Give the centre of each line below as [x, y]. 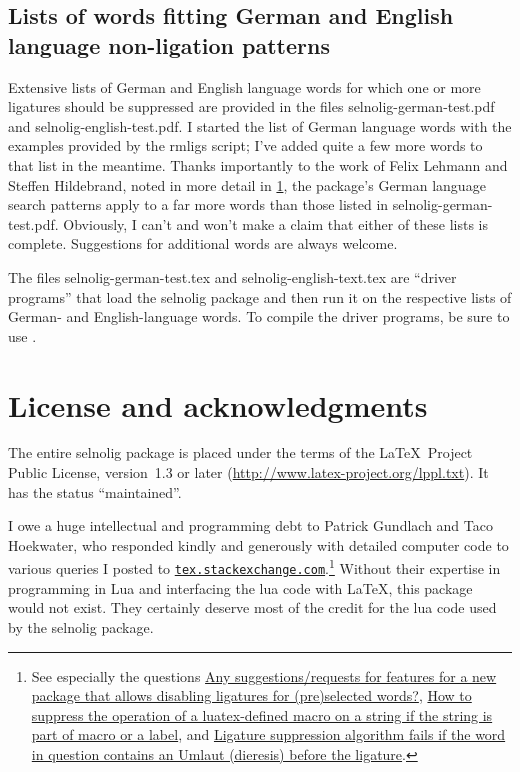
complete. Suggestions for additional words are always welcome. [203, 243]
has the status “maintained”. [95, 491]
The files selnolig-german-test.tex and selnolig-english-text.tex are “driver [232, 276]
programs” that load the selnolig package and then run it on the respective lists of [260, 296]
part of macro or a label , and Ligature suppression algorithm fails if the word [268, 734]
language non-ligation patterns [169, 44]
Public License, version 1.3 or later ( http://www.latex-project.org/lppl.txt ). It [248, 472]
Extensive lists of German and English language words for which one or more [244, 86]
